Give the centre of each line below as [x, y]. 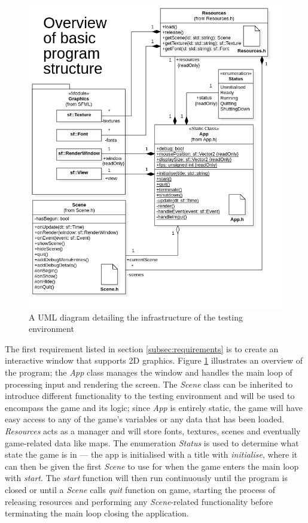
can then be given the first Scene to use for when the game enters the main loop [152, 466]
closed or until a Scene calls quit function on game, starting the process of [140, 489]
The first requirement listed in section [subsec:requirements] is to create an [142, 348]
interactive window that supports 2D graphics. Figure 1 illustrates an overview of [154, 360]
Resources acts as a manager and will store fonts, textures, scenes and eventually [153, 431]
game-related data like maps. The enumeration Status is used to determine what [152, 442]
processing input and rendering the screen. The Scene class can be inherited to [149, 384]
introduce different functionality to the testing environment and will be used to [150, 396]
